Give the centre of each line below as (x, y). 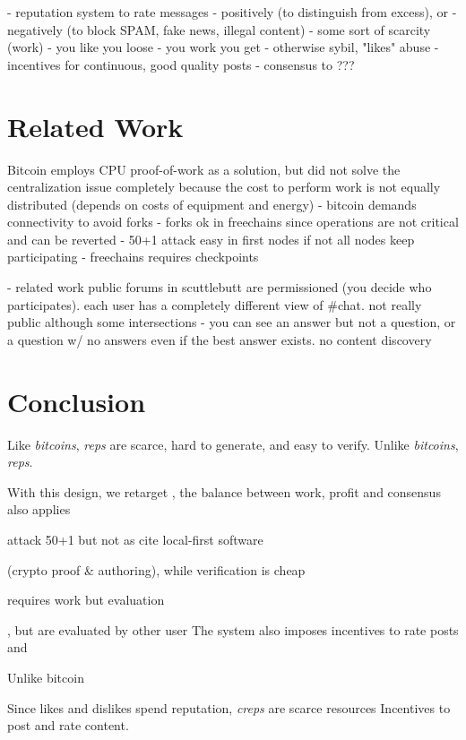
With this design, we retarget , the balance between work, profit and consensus (224, 491)
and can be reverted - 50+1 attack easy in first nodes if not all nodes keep (211, 239)
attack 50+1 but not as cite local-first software (135, 539)
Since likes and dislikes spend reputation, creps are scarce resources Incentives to (229, 707)
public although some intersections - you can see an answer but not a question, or (232, 322)
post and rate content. (68, 725)
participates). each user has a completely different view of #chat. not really (215, 304)
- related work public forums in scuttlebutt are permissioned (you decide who (220, 287)
